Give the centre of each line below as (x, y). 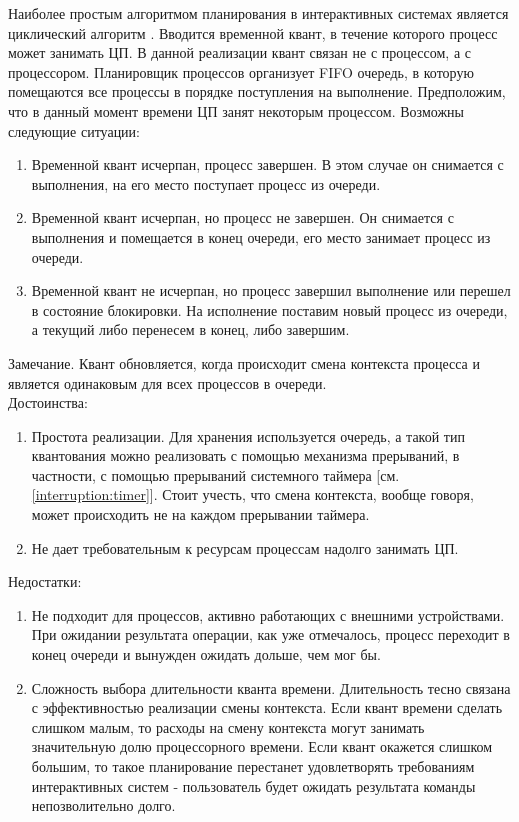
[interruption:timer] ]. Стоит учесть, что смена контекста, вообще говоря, (252, 494)
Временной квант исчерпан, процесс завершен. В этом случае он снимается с (267, 164)
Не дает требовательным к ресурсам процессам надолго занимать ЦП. (245, 547)
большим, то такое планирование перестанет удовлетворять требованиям (253, 766)
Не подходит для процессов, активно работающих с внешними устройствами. (268, 614)
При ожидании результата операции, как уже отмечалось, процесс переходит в (270, 634)
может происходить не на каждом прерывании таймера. (200, 514)
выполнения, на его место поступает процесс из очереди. (206, 183)
